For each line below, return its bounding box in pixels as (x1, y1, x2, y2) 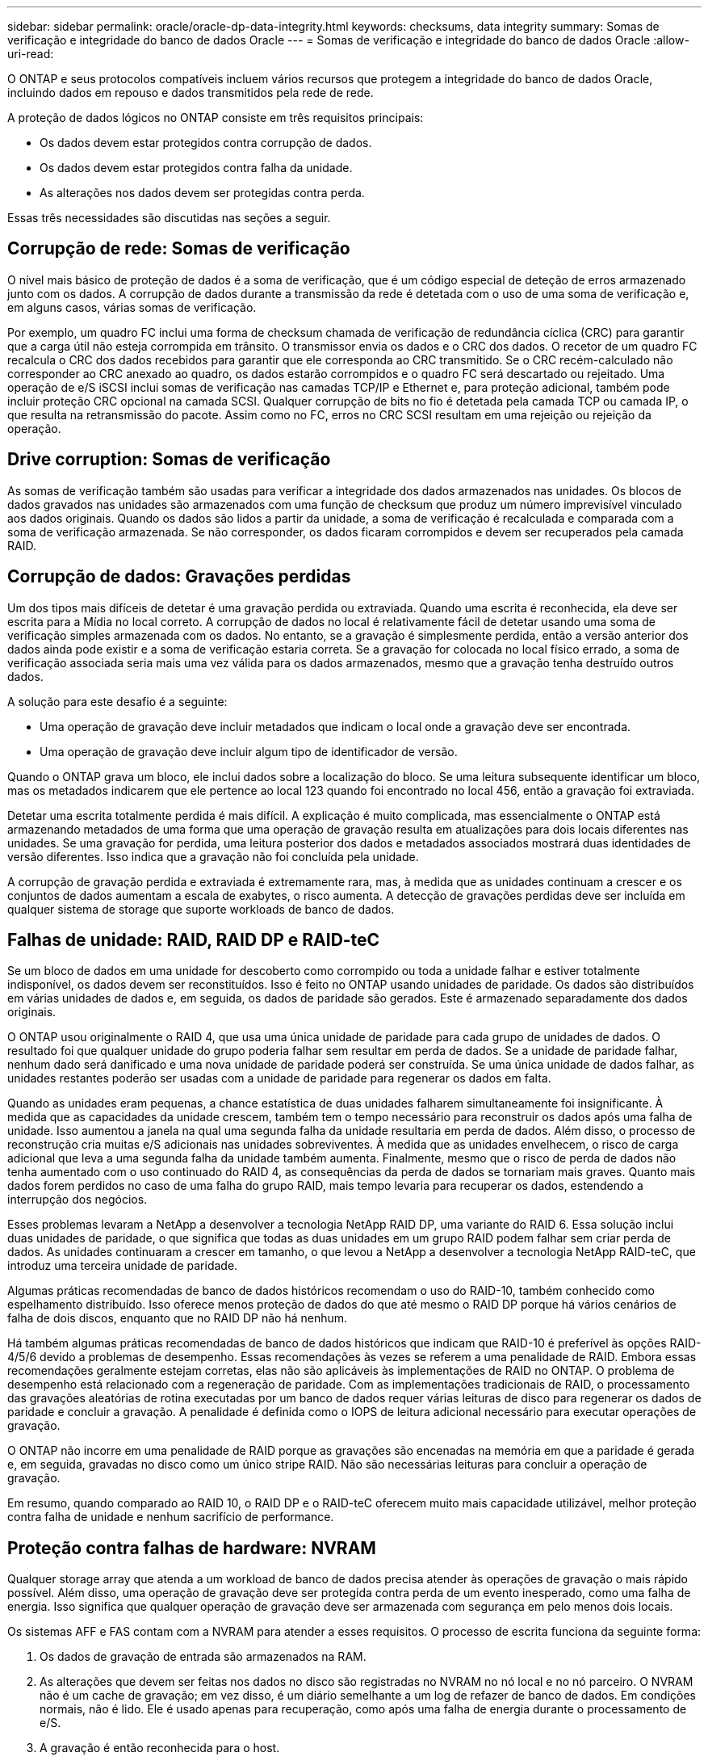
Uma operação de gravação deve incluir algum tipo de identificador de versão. (40, 744, 458, 759)
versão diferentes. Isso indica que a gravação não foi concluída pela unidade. (7, 849, 419, 864)
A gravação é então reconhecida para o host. (40, 1741, 280, 1755)
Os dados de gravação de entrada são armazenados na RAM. (40, 1650, 367, 1664)
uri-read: (7, 47, 54, 61)
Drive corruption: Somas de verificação (7, 449, 331, 470)
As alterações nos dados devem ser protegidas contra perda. (40, 186, 365, 200)
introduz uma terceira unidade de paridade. (7, 1259, 238, 1273)
